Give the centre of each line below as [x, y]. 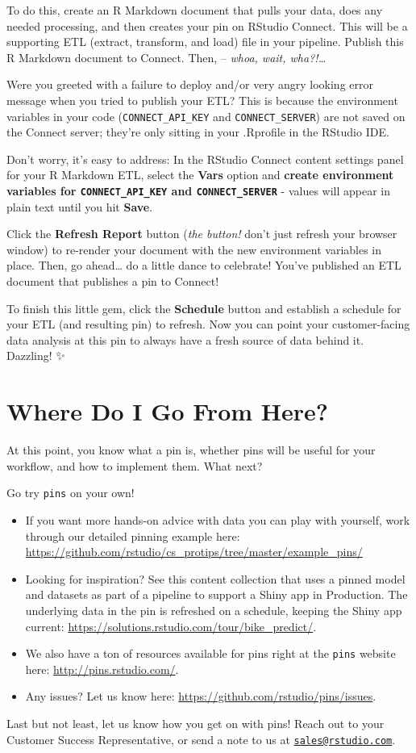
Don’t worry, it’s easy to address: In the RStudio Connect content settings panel [205, 159]
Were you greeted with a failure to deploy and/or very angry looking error [190, 84]
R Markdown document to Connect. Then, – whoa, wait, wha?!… [166, 57]
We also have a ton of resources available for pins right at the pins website [210, 653]
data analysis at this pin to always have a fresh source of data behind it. [185, 339]
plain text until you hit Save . [80, 206]
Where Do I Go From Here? [167, 411]
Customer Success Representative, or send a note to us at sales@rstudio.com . [201, 739]
